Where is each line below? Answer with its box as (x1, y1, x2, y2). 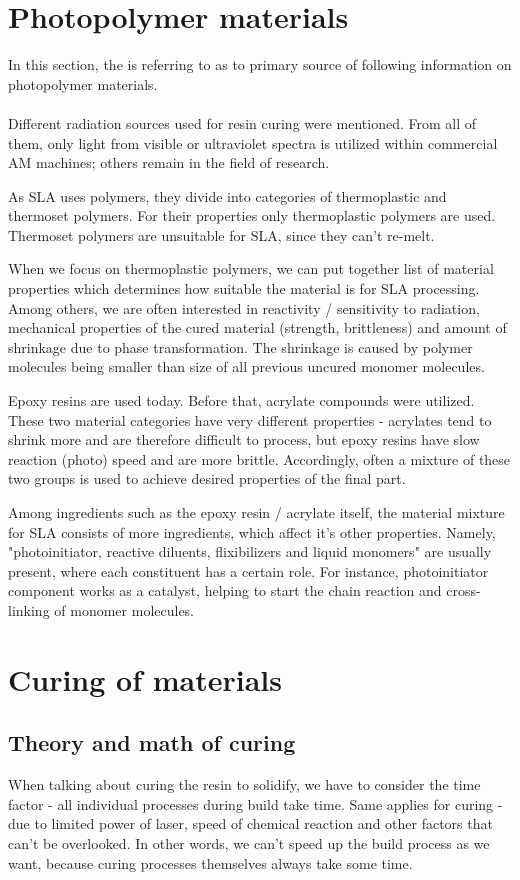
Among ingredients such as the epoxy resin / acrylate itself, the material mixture (8, 502, 505, 522)
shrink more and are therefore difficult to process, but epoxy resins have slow (8, 429, 480, 450)
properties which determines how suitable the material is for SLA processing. (8, 278, 480, 299)
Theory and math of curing (8, 727, 296, 758)
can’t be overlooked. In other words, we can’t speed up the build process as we (8, 832, 490, 853)
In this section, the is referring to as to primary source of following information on (8, 54, 512, 75)
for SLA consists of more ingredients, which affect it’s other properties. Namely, (8, 521, 496, 542)
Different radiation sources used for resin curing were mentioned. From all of (8, 112, 477, 133)
